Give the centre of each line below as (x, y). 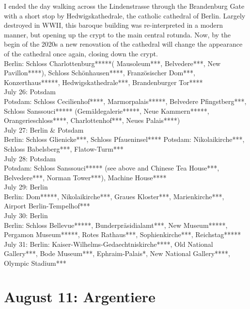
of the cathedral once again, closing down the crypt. (81, 53)
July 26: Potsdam (30, 92)
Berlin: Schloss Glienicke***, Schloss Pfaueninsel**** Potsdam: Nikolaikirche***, (124, 139)
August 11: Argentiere (80, 296)
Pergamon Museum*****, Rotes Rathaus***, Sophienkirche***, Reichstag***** (123, 234)
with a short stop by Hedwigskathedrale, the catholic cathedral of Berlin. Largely (125, 15)
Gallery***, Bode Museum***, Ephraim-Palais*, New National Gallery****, (117, 253)
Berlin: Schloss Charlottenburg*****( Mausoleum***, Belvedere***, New (112, 63)
